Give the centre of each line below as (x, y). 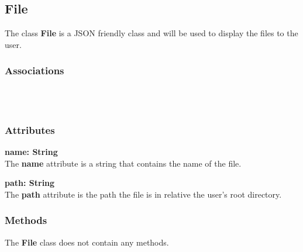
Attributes (30, 130)
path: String (30, 183)
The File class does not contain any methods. (87, 242)
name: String (31, 152)
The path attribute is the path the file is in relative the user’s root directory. (143, 194)
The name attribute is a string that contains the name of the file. (123, 163)
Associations (35, 70)
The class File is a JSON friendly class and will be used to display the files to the (151, 33)
